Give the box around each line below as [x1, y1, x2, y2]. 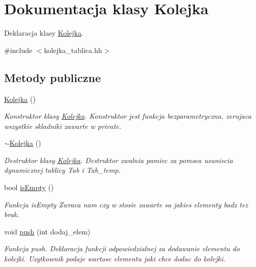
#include [4, 44, 33, 55]
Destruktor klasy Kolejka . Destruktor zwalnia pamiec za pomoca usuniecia [4, 154, 233, 165]
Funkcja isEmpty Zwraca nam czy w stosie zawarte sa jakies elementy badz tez [4, 199, 248, 209]
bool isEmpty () [4, 182, 54, 193]
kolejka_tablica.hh [44, 44, 102, 55]
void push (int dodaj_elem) [4, 226, 91, 236]
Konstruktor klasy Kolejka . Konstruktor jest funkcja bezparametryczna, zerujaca [4, 111, 251, 121]
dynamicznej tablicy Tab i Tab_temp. [4, 165, 121, 175]
